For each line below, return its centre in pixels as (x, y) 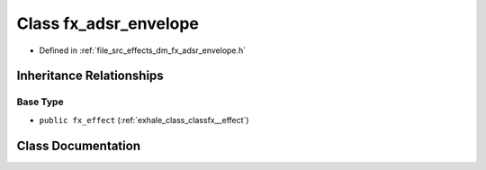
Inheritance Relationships (90, 76)
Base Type (40, 102)
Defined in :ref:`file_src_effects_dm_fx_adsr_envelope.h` (143, 50)
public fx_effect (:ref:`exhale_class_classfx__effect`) (144, 120)
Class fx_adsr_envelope (108, 23)
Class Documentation (79, 145)
